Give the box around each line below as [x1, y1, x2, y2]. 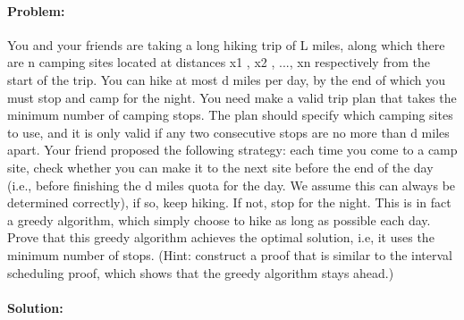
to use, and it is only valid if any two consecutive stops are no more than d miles [7, 122, 450, 141]
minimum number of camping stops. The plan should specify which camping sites [7, 105, 453, 124]
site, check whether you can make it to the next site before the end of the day [7, 157, 434, 176]
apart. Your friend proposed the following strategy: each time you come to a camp [7, 140, 458, 159]
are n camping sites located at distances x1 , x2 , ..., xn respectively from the [7, 53, 430, 72]
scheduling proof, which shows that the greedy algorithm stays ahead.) [7, 263, 394, 282]
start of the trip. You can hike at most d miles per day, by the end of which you [7, 70, 445, 88]
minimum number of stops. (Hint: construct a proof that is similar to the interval [7, 245, 452, 264]
